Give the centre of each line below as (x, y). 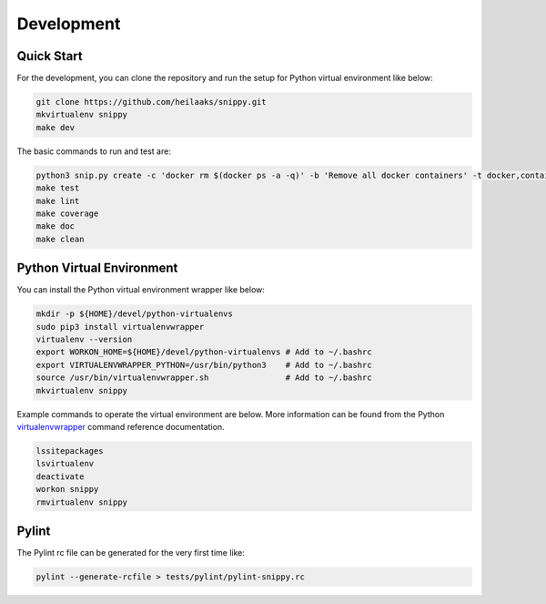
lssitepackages (70, 450)
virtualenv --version (84, 340)
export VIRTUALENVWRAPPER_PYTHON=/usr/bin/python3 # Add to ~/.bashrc (204, 365)
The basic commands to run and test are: (94, 151)
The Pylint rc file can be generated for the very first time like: (131, 553)
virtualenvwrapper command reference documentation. (121, 426)
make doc (56, 226)
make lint (58, 201)
